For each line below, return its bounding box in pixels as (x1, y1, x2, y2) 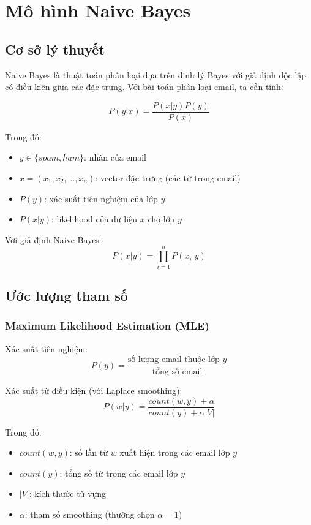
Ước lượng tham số (5, 285, 128, 304)
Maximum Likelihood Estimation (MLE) (5, 318, 209, 333)
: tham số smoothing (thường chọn (24, 508, 155, 521)
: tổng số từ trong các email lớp (59, 466, 178, 479)
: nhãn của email (84, 151, 147, 164)
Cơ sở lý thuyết (5, 39, 105, 58)
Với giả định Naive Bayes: (5, 233, 102, 246)
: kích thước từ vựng (29, 487, 106, 500)
